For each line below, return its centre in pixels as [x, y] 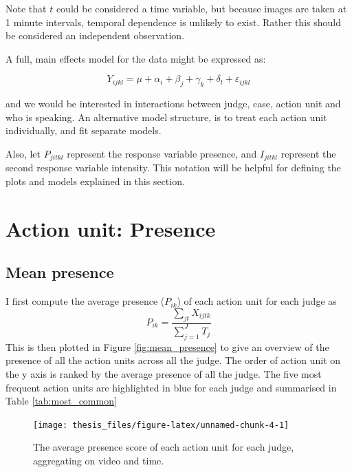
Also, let [23, 153]
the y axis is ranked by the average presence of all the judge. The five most [164, 373]
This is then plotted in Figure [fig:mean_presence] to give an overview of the [167, 346]
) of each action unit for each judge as [257, 301]
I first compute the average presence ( [85, 301]
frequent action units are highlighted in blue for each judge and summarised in [171, 387]
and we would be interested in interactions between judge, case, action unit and [173, 104]
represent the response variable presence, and [162, 153]
